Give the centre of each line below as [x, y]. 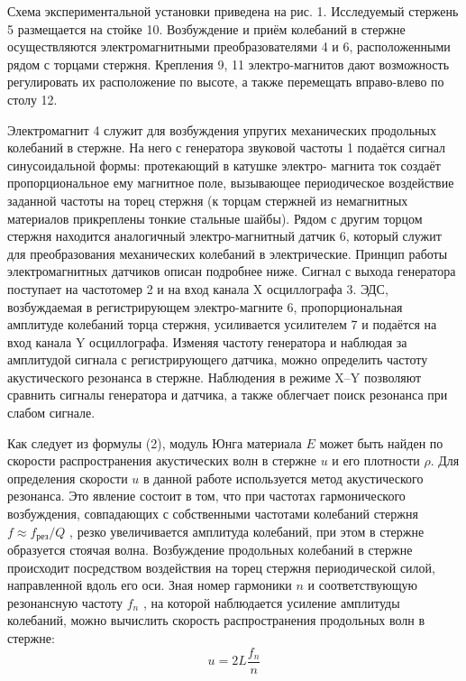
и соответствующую [363, 585]
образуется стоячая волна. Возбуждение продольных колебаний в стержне [210, 550]
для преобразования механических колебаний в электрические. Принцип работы [228, 253]
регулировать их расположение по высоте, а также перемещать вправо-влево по [226, 82]
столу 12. [32, 99]
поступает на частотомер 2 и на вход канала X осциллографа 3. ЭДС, [198, 288]
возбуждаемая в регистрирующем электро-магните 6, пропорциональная [205, 306]
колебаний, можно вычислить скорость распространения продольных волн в [216, 620]
